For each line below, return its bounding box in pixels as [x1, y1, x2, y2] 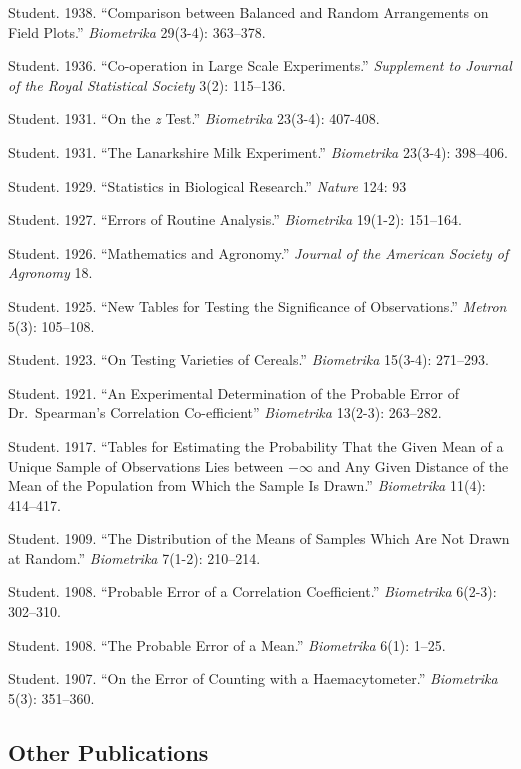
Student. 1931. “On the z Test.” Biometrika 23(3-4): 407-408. [8, 108, 380, 129]
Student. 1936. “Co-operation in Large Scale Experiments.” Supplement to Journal [8, 55, 512, 76]
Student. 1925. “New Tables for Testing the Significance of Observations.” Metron [8, 295, 507, 316]
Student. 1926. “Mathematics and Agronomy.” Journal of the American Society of [8, 242, 509, 263]
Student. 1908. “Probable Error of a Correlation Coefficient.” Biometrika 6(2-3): [8, 581, 497, 602]
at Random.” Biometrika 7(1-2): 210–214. [8, 547, 261, 568]
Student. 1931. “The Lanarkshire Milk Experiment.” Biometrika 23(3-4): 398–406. [8, 141, 508, 162]
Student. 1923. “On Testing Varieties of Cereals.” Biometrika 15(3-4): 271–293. [8, 349, 489, 370]
